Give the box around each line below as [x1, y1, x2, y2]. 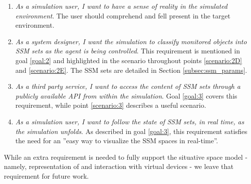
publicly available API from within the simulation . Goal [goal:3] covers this [15, 90, 237, 100]
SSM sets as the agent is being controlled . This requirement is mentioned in [15, 46, 240, 56]
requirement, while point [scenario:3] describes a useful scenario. [15, 100, 206, 110]
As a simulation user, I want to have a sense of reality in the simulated [15, 1, 228, 11]
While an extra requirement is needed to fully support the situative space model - [4, 151, 248, 162]
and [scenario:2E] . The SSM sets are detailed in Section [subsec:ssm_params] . [15, 65, 247, 75]
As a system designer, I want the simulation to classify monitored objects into [15, 36, 247, 46]
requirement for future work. [4, 170, 89, 181]
